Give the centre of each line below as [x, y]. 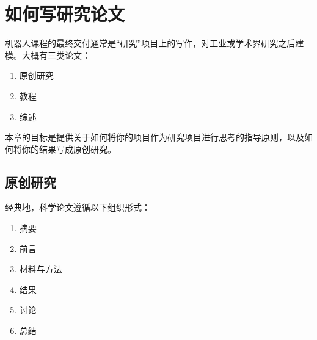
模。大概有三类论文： [48, 55]
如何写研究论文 [65, 14]
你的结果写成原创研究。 [69, 149]
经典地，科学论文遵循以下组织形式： [78, 207]
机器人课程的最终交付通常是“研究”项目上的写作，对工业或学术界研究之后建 [155, 43]
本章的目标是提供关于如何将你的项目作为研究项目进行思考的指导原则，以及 [155, 137]
